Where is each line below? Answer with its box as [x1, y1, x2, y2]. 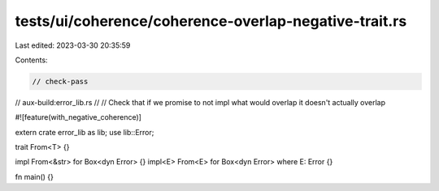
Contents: [15, 55, 48, 65]
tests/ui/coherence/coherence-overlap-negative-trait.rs [15, 12, 407, 30]
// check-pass [32, 77, 89, 86]
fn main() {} [15, 172, 54, 181]
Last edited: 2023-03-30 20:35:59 [15, 40, 131, 50]
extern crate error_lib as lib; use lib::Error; [15, 127, 154, 137]
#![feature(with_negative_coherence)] [15, 112, 142, 122]
